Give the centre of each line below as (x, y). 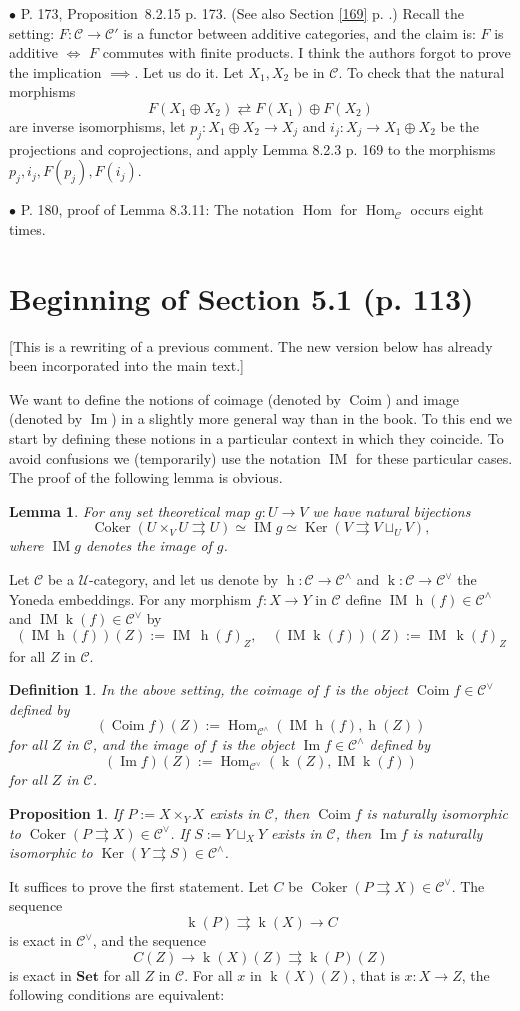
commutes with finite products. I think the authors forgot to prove (306, 52)
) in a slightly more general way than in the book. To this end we (312, 418)
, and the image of (148, 744)
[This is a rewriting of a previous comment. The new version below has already (251, 345)
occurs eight (447, 209)
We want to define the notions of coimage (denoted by (175, 398)
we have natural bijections (391, 510)
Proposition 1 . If (66, 813)
